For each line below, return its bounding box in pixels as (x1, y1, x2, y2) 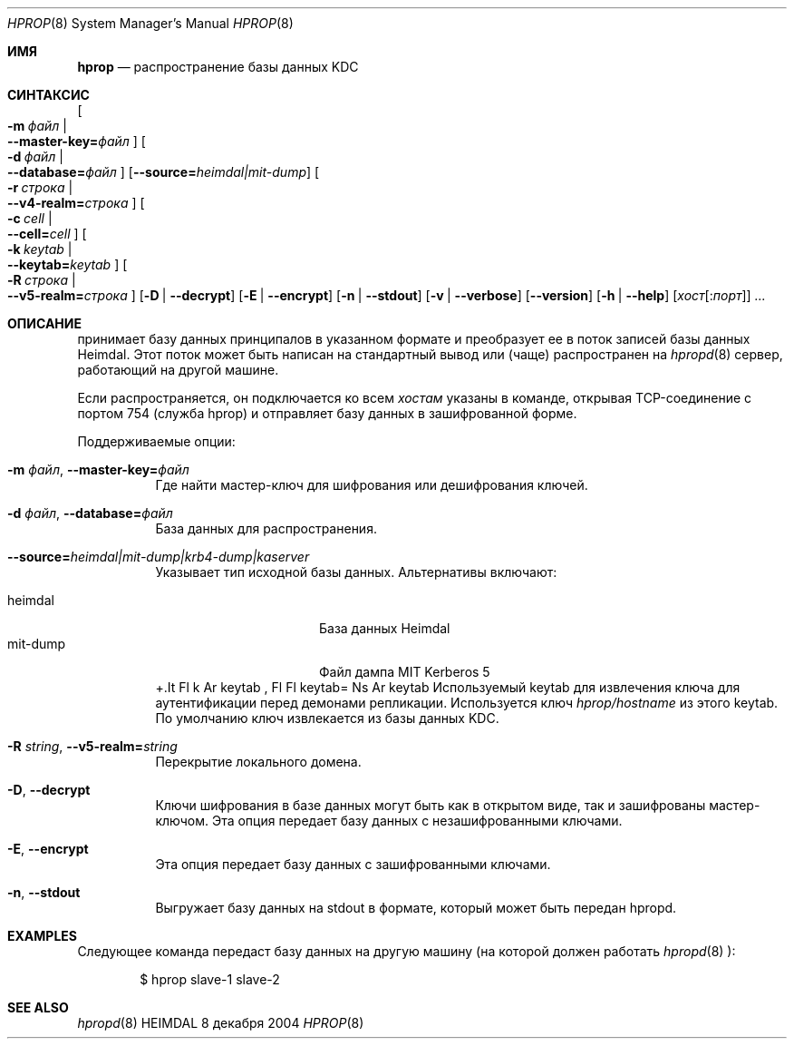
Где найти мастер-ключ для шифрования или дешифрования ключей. (155, 477, 588, 493)
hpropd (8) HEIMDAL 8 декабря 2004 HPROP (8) (77, 1015, 364, 1031)
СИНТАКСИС (7, 87, 90, 103)
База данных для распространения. (155, 521, 377, 536)
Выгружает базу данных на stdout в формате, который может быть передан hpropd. (155, 900, 677, 915)
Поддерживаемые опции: (77, 434, 236, 449)
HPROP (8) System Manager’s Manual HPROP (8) (7, 15, 294, 31)
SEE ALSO (7, 1000, 69, 1015)
